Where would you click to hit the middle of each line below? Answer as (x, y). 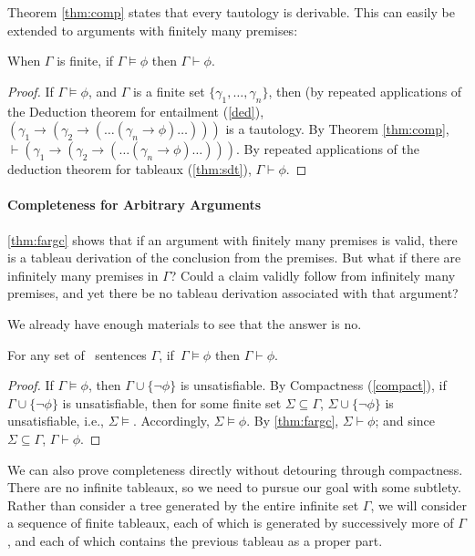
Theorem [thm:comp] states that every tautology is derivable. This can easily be (231, 12)
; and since (405, 421)
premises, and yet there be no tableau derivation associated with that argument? (233, 293)
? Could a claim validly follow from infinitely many (313, 275)
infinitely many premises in (83, 275)
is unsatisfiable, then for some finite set (172, 402)
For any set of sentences (77, 354)
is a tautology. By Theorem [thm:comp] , (337, 129)
